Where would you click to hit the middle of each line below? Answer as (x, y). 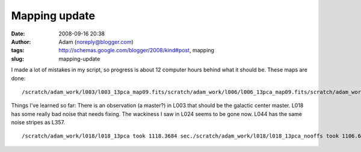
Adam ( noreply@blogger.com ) (96, 41)
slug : (17, 59)
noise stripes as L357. (38, 123)
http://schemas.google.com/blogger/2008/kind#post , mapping (137, 50)
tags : (18, 50)
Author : (21, 41)
